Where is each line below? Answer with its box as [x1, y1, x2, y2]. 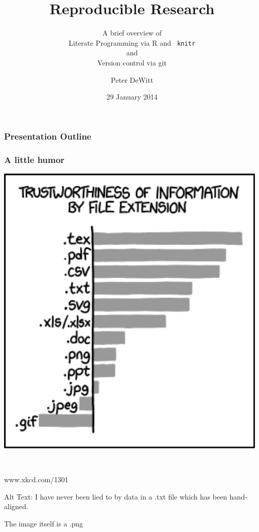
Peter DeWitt [111, 74, 153, 85]
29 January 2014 [106, 91, 158, 102]
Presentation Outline [4, 129, 91, 142]
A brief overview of [102, 27, 162, 38]
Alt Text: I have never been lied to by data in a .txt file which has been [4, 491, 228, 502]
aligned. [4, 501, 28, 512]
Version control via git [97, 57, 167, 68]
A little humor [4, 153, 64, 165]
